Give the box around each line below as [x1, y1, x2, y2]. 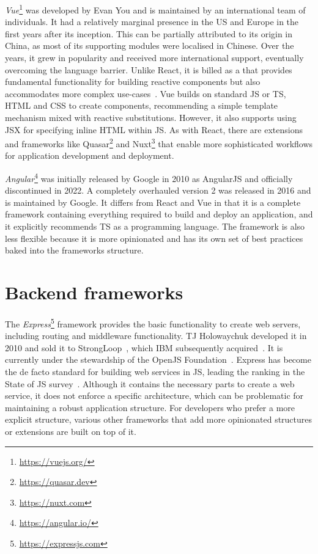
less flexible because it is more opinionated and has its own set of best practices [5, 231, 303, 244]
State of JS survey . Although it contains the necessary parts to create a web [5, 377, 295, 390]
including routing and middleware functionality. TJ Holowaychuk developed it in [5, 329, 307, 342]
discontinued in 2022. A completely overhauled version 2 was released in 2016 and [5, 184, 311, 197]
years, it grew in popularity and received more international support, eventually [5, 51, 304, 64]
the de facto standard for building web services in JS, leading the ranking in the [5, 365, 305, 377]
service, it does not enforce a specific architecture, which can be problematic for [5, 389, 304, 402]
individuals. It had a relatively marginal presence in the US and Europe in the [5, 15, 299, 28]
